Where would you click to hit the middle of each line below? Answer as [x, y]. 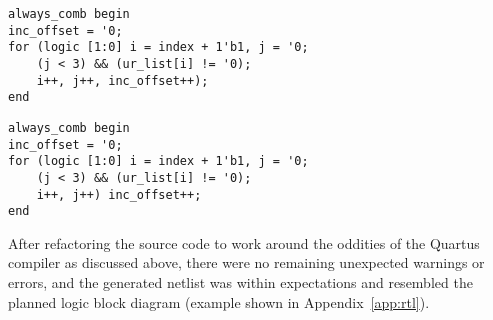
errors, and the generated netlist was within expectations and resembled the [240, 282]
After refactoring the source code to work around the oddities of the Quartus [244, 242]
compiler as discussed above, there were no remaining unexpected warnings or [246, 262]
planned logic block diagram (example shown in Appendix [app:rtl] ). [219, 301]
